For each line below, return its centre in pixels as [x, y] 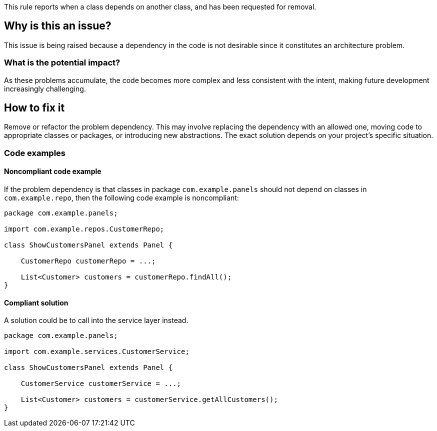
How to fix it [34, 108]
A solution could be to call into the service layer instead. [96, 320]
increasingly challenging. [45, 88]
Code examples [35, 153]
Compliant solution [36, 302]
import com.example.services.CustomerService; [97, 352]
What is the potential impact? [62, 63]
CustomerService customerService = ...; [101, 384]
